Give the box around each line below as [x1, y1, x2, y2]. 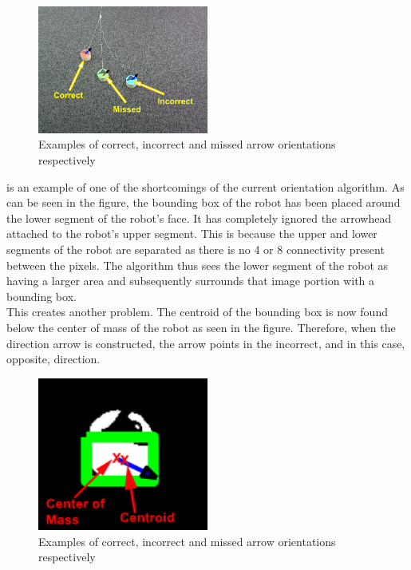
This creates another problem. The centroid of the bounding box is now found [6, 303, 388, 320]
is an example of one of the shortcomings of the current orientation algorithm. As [6, 178, 405, 195]
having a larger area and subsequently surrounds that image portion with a [6, 272, 375, 289]
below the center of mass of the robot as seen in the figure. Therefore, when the [6, 319, 396, 335]
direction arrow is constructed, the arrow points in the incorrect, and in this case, [6, 334, 405, 351]
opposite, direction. [6, 350, 101, 367]
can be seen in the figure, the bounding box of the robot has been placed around [6, 194, 401, 211]
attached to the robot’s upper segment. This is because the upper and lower [6, 225, 377, 242]
